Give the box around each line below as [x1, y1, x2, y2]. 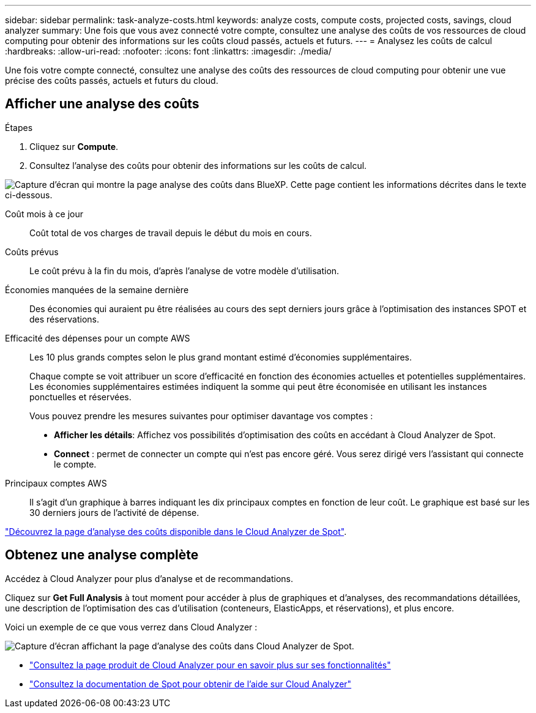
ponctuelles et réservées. [29, 391, 132, 402]
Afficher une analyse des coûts [5, 96, 199, 112]
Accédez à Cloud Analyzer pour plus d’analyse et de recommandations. [5, 573, 293, 584]
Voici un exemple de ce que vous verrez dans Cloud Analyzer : [5, 621, 258, 632]
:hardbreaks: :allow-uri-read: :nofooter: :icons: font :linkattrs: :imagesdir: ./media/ [5, 46, 332, 56]
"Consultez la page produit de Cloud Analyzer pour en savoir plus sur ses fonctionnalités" [29, 659, 391, 670]
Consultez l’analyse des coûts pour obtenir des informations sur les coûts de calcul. [29, 160, 367, 171]
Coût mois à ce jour [5, 208, 84, 219]
